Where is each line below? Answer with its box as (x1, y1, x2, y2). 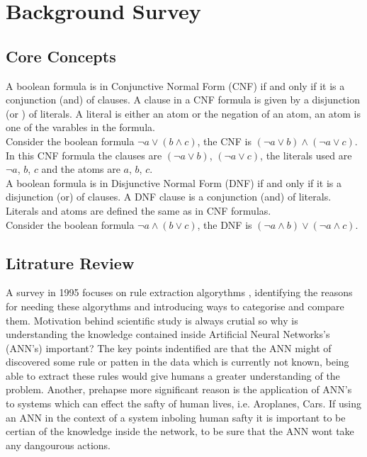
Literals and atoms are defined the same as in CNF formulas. (6, 203, 271, 218)
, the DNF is (197, 217, 252, 232)
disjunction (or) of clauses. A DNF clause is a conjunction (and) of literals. (6, 189, 332, 204)
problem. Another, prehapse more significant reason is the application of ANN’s (6, 382, 352, 397)
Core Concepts (6, 45, 116, 67)
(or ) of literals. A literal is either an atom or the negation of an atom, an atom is (6, 106, 361, 120)
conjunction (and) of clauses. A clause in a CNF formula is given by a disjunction (6, 92, 360, 107)
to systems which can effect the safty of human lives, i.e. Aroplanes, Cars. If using (6, 396, 361, 411)
